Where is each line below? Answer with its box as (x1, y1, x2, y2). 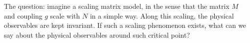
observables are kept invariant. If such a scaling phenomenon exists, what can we (4, 20, 246, 30)
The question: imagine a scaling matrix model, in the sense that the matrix (4, 1, 229, 11)
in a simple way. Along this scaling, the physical (90, 10, 234, 21)
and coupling (4, 10, 43, 21)
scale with (50, 10, 80, 21)
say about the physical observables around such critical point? (4, 29, 190, 40)
